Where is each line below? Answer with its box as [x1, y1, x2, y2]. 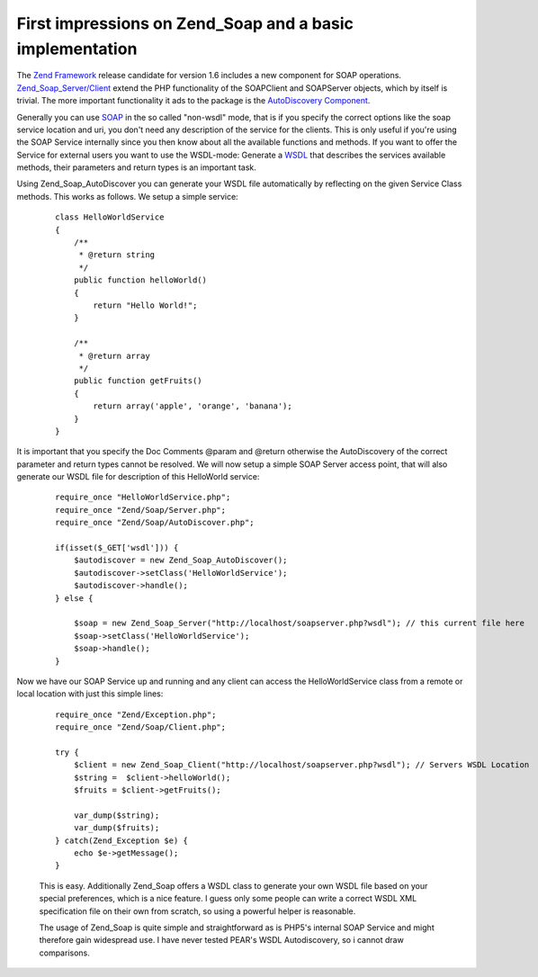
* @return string [78, 250, 156, 260]
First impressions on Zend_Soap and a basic [16, 13, 354, 33]
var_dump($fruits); [73, 823, 160, 833]
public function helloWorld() [73, 275, 207, 285]
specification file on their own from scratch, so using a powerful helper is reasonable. [39, 905, 356, 917]
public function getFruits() [73, 376, 202, 386]
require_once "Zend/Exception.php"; [55, 709, 217, 720]
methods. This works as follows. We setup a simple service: [16, 191, 238, 202]
